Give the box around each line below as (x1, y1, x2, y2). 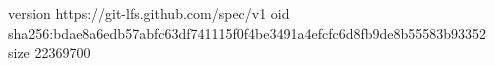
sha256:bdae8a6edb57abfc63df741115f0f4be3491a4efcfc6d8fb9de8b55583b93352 (8, 22, 487, 43)
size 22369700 (8, 42, 91, 63)
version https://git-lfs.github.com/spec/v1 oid (8, 3, 290, 23)
